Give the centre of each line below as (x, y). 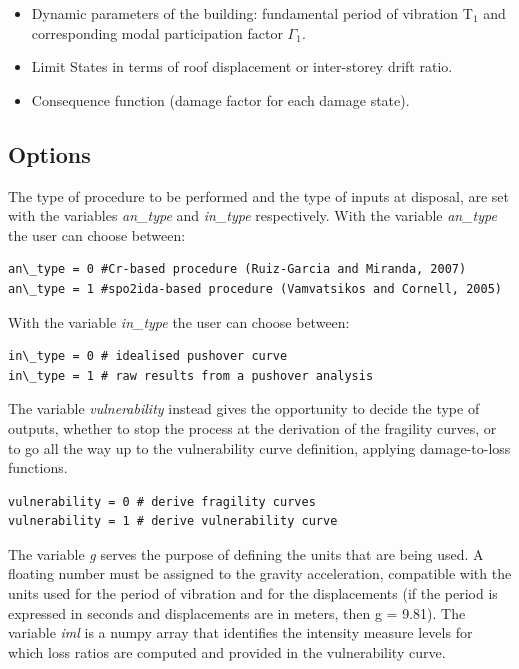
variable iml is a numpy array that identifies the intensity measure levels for (240, 632)
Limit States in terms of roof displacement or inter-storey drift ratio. (242, 66)
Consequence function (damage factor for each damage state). (220, 99)
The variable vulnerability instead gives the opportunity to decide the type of (244, 408)
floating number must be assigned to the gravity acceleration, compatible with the (260, 573)
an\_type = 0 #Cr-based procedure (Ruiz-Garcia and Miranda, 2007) (237, 269)
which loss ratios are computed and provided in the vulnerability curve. (227, 651)
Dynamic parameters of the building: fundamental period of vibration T (252, 13)
